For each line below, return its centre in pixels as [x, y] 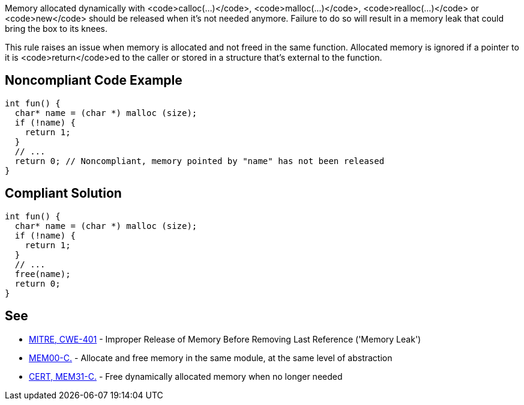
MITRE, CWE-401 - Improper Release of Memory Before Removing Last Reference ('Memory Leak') [225, 339]
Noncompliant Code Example [94, 81]
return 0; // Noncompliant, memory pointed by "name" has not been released [200, 161]
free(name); [43, 274]
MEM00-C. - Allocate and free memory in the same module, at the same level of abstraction [211, 358]
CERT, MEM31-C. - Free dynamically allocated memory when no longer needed [186, 376]
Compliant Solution [63, 193]
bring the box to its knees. [56, 29]
